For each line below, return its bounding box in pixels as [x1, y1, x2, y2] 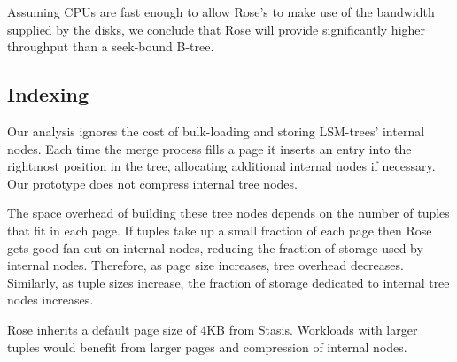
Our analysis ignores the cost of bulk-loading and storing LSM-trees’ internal [7, 121, 425, 140]
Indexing [7, 81, 89, 108]
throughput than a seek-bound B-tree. [7, 37, 214, 56]
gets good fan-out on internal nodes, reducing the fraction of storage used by [7, 238, 423, 257]
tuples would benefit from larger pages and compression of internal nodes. [7, 337, 407, 356]
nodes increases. [7, 290, 94, 309]
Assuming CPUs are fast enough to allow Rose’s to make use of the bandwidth [7, 3, 435, 20]
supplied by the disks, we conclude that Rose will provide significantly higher [7, 19, 426, 38]
